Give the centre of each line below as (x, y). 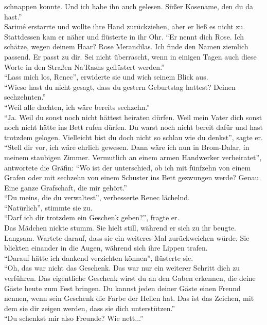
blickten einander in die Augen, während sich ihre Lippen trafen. (106, 248)
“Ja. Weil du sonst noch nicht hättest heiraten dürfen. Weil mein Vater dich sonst (133, 117)
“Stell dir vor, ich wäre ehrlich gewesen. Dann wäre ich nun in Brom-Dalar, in (127, 147)
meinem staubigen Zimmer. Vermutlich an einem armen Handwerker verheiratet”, (133, 157)
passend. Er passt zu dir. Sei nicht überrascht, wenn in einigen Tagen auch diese (130, 56)
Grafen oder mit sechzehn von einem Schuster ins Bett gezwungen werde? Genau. (133, 177)
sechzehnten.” (25, 97)
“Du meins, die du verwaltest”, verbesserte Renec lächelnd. (97, 197)
